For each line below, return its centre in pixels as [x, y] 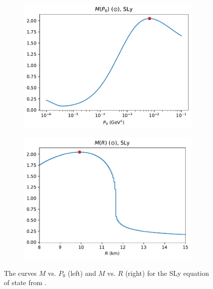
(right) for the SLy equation [167, 273]
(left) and [82, 273]
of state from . [25, 282]
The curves [20, 273]
